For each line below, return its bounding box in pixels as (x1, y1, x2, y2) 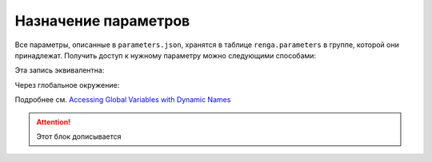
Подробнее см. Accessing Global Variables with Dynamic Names (14, 95, 231, 105)
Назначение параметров (14, 12, 190, 30)
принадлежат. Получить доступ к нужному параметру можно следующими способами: (14, 50, 316, 60)
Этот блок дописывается (36, 132, 122, 141)
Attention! (36, 117, 71, 127)
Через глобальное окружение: (14, 80, 120, 89)
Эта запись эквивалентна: (14, 65, 105, 75)
